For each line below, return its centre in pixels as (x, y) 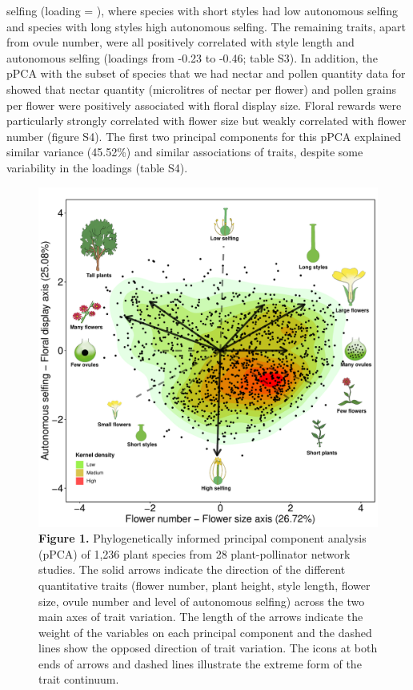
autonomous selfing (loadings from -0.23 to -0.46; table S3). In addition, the (192, 57)
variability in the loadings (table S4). (97, 167)
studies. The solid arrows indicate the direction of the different (192, 569)
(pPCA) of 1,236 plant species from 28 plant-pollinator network (194, 553)
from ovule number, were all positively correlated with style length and (180, 42)
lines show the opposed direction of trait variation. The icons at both (208, 648)
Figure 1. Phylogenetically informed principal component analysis (202, 538)
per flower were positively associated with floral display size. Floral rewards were (204, 105)
